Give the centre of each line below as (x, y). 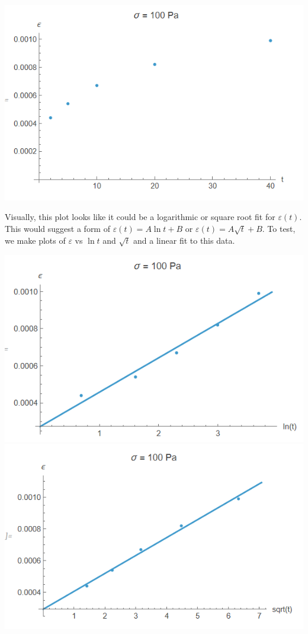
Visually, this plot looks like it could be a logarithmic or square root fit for (140, 217)
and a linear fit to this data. (184, 240)
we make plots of (35, 240)
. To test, (279, 228)
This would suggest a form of (57, 228)
